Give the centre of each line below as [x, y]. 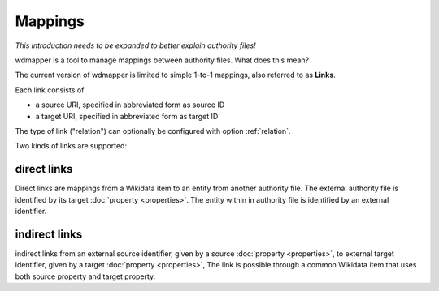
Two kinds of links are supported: [71, 146]
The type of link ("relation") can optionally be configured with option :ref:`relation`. [153, 131]
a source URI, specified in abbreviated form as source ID [130, 105]
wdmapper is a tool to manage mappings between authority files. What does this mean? [162, 60]
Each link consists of [50, 90]
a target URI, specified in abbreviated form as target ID [127, 116]
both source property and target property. [85, 276]
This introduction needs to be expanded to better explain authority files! [135, 45]
